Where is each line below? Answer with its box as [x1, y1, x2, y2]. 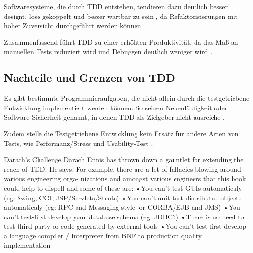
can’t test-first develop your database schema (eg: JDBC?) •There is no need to [4, 211, 244, 221]
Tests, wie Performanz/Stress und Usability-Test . [4, 138, 153, 148]
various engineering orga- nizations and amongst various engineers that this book [4, 173, 246, 183]
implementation [4, 240, 51, 250]
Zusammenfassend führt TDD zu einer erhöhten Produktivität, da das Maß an [4, 36, 238, 47]
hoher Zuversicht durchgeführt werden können [4, 20, 141, 31]
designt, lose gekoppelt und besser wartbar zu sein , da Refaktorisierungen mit [4, 11, 238, 21]
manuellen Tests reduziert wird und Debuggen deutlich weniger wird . [4, 46, 213, 56]
